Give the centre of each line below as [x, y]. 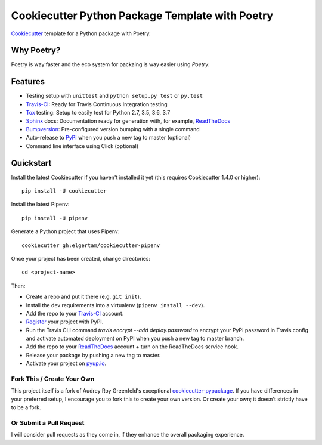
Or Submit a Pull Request [48, 422]
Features [28, 81]
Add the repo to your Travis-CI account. [75, 313]
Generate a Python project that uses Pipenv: [65, 231]
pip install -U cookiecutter [64, 191]
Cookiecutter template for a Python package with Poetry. [81, 33]
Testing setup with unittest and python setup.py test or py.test [114, 96]
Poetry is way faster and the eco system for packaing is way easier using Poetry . [110, 64]
